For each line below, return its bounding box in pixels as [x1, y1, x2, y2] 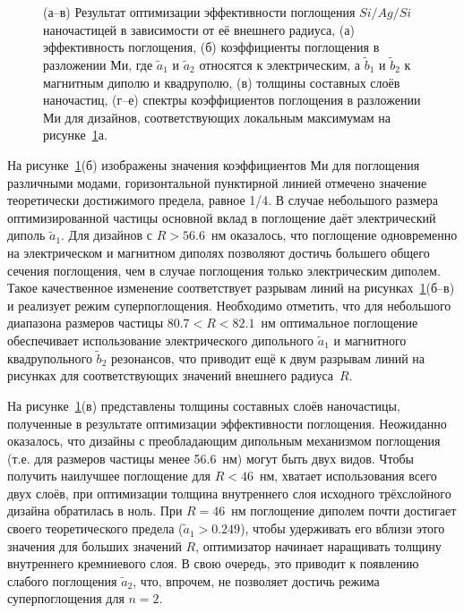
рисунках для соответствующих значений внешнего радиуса [7, 366, 334, 385]
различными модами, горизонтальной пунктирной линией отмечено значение [7, 173, 427, 192]
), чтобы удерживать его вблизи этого [240, 519, 445, 538]
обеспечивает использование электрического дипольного [7, 330, 314, 349]
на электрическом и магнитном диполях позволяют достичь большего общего [7, 243, 430, 261]
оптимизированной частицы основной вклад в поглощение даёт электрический [7, 208, 436, 226]
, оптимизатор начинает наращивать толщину [195, 536, 442, 555]
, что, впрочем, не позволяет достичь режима [133, 571, 380, 590]
